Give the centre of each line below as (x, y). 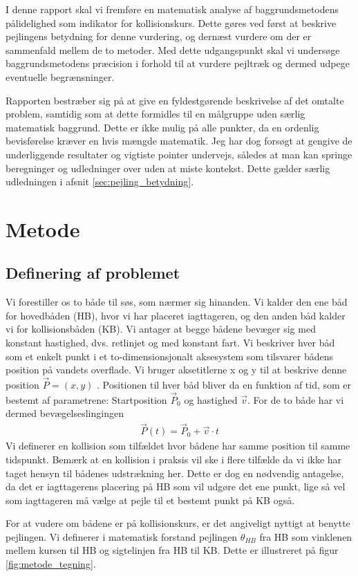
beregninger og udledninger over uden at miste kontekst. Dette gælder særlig (168, 168)
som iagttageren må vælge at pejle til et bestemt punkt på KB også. (150, 500)
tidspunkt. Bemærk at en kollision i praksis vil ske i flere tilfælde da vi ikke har (174, 459)
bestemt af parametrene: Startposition (86, 399)
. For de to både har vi (295, 399)
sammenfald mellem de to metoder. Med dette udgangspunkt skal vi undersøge (173, 49)
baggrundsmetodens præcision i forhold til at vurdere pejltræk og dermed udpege (178, 63)
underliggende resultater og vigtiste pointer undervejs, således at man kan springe (179, 154)
